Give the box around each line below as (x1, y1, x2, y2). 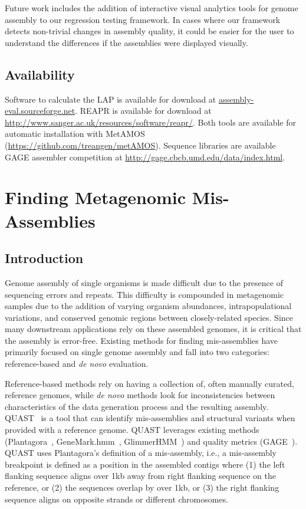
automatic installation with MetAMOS (5, 127, 145, 140)
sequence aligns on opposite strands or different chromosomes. (5, 492, 229, 505)
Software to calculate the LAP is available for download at (5, 93, 216, 105)
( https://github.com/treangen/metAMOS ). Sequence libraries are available (5, 139, 276, 151)
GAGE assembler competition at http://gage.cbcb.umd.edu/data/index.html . (5, 150, 285, 163)
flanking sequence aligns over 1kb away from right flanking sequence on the (5, 469, 277, 482)
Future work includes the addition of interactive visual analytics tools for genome (5, 2, 298, 14)
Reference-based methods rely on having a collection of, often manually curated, (5, 377, 294, 389)
